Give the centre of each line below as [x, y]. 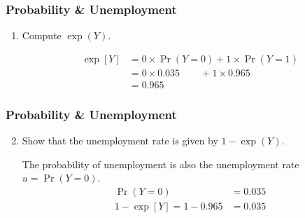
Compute [42, 35]
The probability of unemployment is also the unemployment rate [161, 164]
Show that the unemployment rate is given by [120, 141]
